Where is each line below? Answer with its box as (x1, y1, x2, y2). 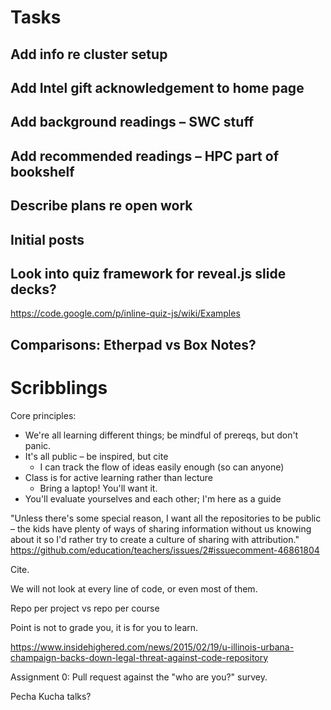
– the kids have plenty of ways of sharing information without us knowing (10, 522, 312, 535)
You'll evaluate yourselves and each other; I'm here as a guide (24, 492, 282, 505)
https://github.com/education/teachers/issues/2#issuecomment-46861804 (10, 544, 320, 556)
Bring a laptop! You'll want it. (39, 482, 158, 494)
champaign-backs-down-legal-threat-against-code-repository (10, 651, 269, 663)
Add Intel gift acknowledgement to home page (10, 79, 305, 96)
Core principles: (10, 409, 77, 421)
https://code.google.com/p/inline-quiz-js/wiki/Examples (10, 307, 241, 320)
